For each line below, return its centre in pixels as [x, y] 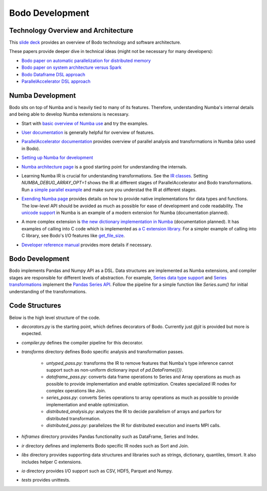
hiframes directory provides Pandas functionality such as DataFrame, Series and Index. [111, 436]
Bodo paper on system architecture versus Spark [71, 67]
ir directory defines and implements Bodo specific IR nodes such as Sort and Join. [105, 445]
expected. [32, 333]
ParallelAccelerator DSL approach [56, 81]
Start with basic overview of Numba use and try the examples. [85, 123]
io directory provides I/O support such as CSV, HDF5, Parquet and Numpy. [97, 471]
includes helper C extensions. [52, 462]
